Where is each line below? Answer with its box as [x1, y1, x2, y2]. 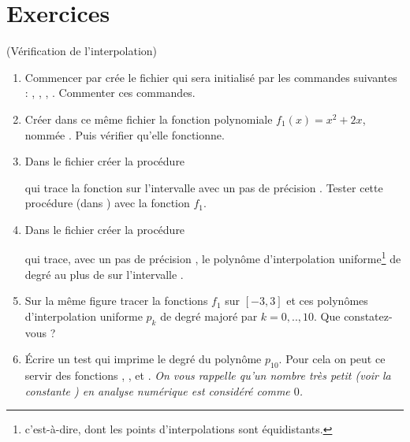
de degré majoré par [160, 307, 258, 324]
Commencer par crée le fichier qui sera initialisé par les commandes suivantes [24, 69, 397, 85]
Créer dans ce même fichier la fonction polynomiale [24, 110, 273, 127]
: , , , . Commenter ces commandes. [24, 84, 196, 101]
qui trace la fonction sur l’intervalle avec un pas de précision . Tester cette [24, 179, 383, 195]
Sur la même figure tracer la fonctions [24, 292, 208, 309]
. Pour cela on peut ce [278, 351, 386, 367]
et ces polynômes [286, 292, 368, 309]
